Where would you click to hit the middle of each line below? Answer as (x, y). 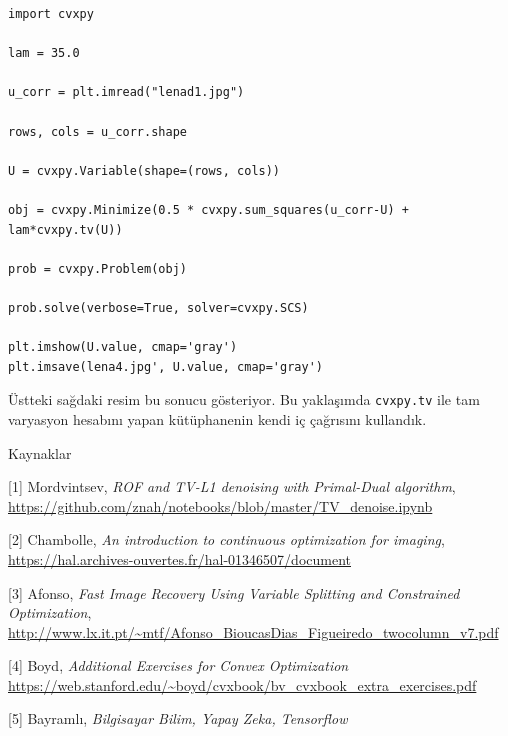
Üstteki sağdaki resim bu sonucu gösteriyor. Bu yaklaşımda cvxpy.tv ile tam (244, 399)
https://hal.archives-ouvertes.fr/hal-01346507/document (179, 558)
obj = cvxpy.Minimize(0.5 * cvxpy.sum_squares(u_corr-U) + (208, 209)
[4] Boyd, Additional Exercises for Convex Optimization (178, 665)
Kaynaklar (40, 452)
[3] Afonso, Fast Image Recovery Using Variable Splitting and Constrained (234, 592)
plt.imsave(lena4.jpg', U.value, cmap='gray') (165, 366)
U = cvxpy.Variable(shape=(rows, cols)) (144, 170)
